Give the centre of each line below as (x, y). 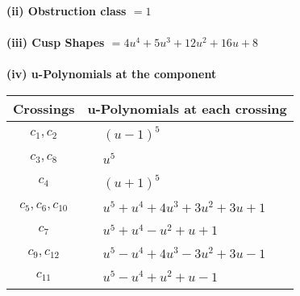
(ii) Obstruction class (67, 10)
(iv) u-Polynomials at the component (112, 74)
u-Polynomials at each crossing (187, 108)
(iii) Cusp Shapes (56, 42)
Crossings (44, 108)
